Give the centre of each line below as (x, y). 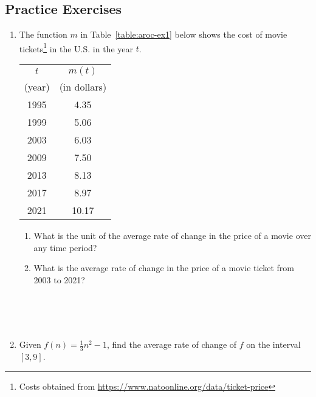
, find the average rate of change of (172, 344)
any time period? (65, 247)
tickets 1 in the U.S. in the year (76, 47)
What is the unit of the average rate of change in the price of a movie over (172, 236)
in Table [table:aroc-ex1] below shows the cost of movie (184, 34)
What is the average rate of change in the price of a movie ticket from (164, 268)
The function (43, 34)
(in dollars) (83, 87)
